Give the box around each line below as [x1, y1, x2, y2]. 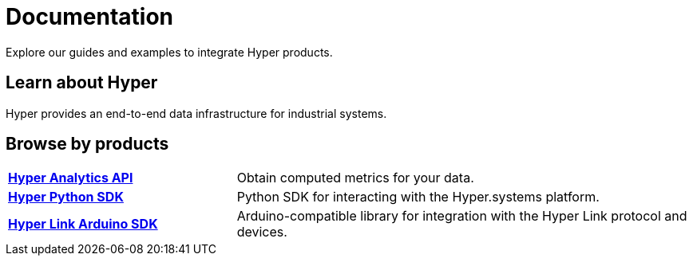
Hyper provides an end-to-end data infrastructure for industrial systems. [6, 106, 387, 120]
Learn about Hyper [6, 72, 158, 93]
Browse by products [6, 134, 169, 154]
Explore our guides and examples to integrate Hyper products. [6, 45, 333, 59]
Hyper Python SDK [8, 189, 124, 205]
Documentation [6, 3, 174, 30]
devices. [236, 224, 287, 240]
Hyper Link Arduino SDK [8, 216, 158, 233]
